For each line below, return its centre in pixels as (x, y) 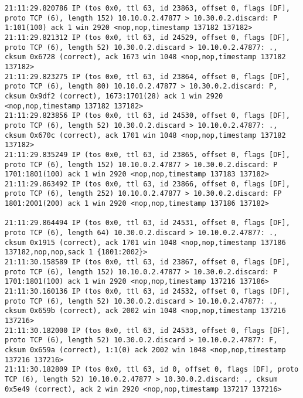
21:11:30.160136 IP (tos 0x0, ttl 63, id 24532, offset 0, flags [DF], (147, 292)
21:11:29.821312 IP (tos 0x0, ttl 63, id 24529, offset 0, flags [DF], (147, 37)
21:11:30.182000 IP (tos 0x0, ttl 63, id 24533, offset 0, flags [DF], (147, 330)
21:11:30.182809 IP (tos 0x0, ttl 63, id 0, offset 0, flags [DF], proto (152, 370)
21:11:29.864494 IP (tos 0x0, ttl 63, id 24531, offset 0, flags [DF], (147, 223)
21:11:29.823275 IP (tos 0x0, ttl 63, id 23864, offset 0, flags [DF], (147, 76)
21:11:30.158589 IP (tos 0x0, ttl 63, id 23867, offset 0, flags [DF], (147, 262)
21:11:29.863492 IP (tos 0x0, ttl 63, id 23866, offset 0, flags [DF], (147, 184)
